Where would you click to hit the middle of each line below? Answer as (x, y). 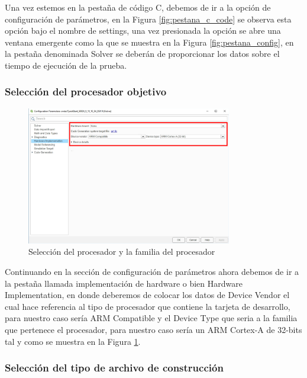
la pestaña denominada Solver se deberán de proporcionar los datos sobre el (142, 54)
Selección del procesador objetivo (86, 92)
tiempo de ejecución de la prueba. (66, 65)
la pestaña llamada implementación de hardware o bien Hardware (124, 283)
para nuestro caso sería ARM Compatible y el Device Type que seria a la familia (151, 318)
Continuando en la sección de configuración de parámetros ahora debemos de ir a (152, 272)
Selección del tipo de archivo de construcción (114, 368)
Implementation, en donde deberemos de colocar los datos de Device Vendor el (147, 295)
